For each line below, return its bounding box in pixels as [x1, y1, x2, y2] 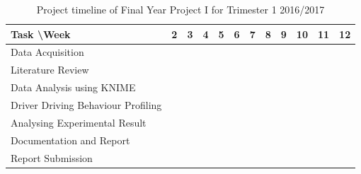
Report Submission [11, 150, 93, 165]
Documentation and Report [11, 132, 130, 147]
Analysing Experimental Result [11, 115, 147, 129]
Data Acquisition [11, 45, 84, 59]
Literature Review [11, 62, 89, 77]
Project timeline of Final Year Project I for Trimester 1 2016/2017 [36, 2, 325, 16]
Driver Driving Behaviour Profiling [11, 97, 162, 112]
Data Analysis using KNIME [11, 80, 136, 95]
